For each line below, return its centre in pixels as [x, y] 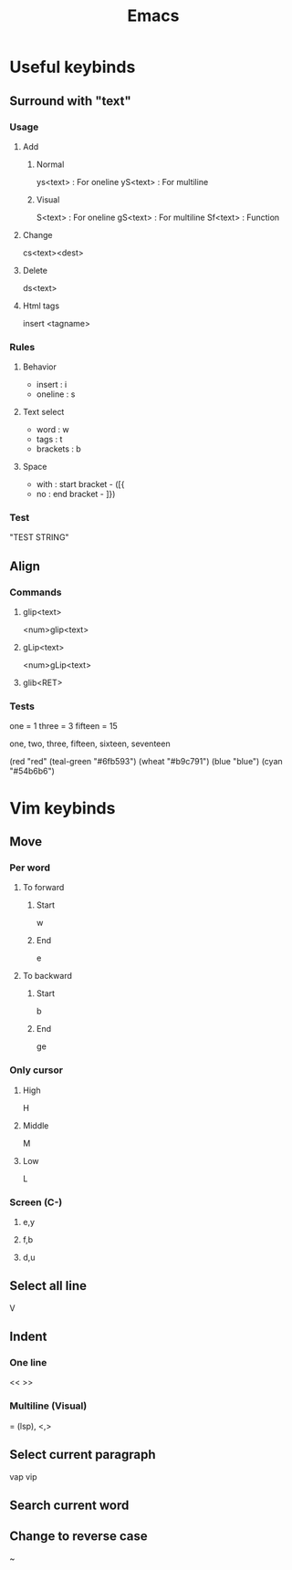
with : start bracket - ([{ [80, 484]
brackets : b [59, 449]
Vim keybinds [63, 808]
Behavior [39, 367]
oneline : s [56, 394]
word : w [53, 430]
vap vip [24, 1476]
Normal [50, 164]
